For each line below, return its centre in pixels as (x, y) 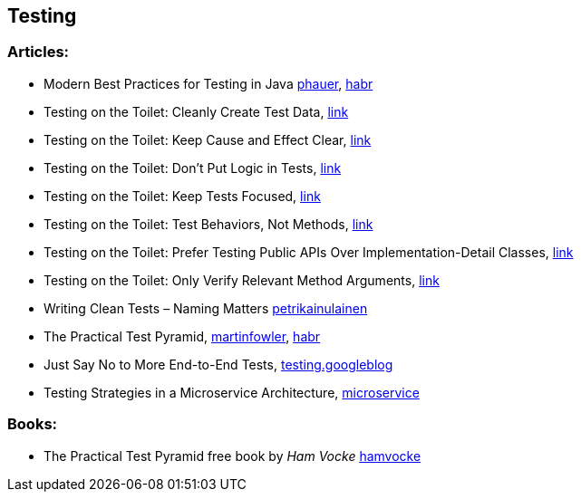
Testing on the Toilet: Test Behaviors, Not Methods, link (208, 224)
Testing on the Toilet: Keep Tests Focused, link (182, 196)
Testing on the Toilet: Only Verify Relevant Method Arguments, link (242, 280)
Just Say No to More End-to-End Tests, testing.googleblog (218, 364)
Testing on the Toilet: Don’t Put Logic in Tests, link (193, 168)
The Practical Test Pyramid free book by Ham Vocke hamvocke (232, 456)
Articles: (39, 52)
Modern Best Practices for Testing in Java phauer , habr (208, 83)
